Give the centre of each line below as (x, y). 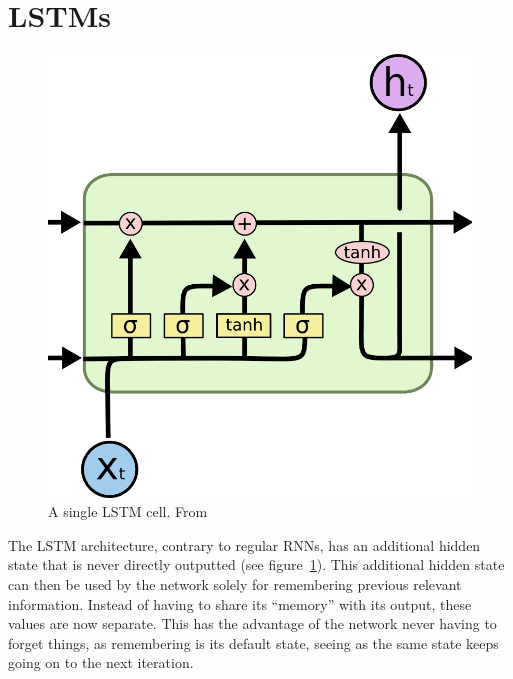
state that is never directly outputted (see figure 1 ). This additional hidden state (256, 564)
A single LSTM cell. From (128, 511)
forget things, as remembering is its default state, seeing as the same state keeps (253, 642)
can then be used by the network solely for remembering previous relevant (235, 584)
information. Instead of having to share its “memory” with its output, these (240, 603)
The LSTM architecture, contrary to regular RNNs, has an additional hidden (244, 544)
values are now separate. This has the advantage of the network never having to (252, 623)
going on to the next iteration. (101, 662)
